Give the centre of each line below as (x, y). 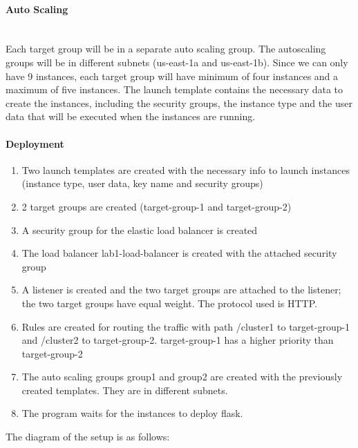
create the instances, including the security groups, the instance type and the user (179, 103)
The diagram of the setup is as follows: (88, 437)
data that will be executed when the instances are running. (131, 116)
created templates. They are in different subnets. (125, 390)
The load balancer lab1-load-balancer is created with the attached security (179, 253)
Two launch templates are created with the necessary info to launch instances (186, 169)
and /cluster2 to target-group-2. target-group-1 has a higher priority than (178, 340)
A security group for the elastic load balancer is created (140, 230)
